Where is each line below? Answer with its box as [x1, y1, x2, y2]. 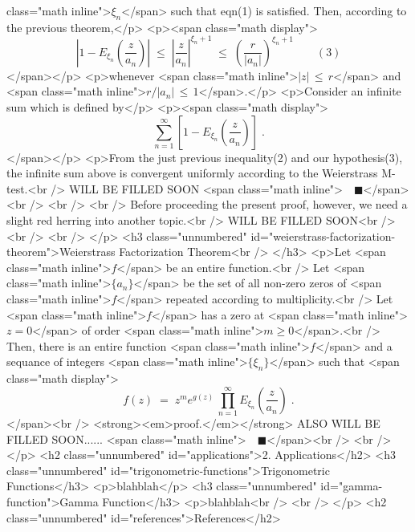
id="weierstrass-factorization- [250, 227, 396, 244]
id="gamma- [320, 477, 383, 494]
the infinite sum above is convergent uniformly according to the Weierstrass [6, 164, 378, 181]
